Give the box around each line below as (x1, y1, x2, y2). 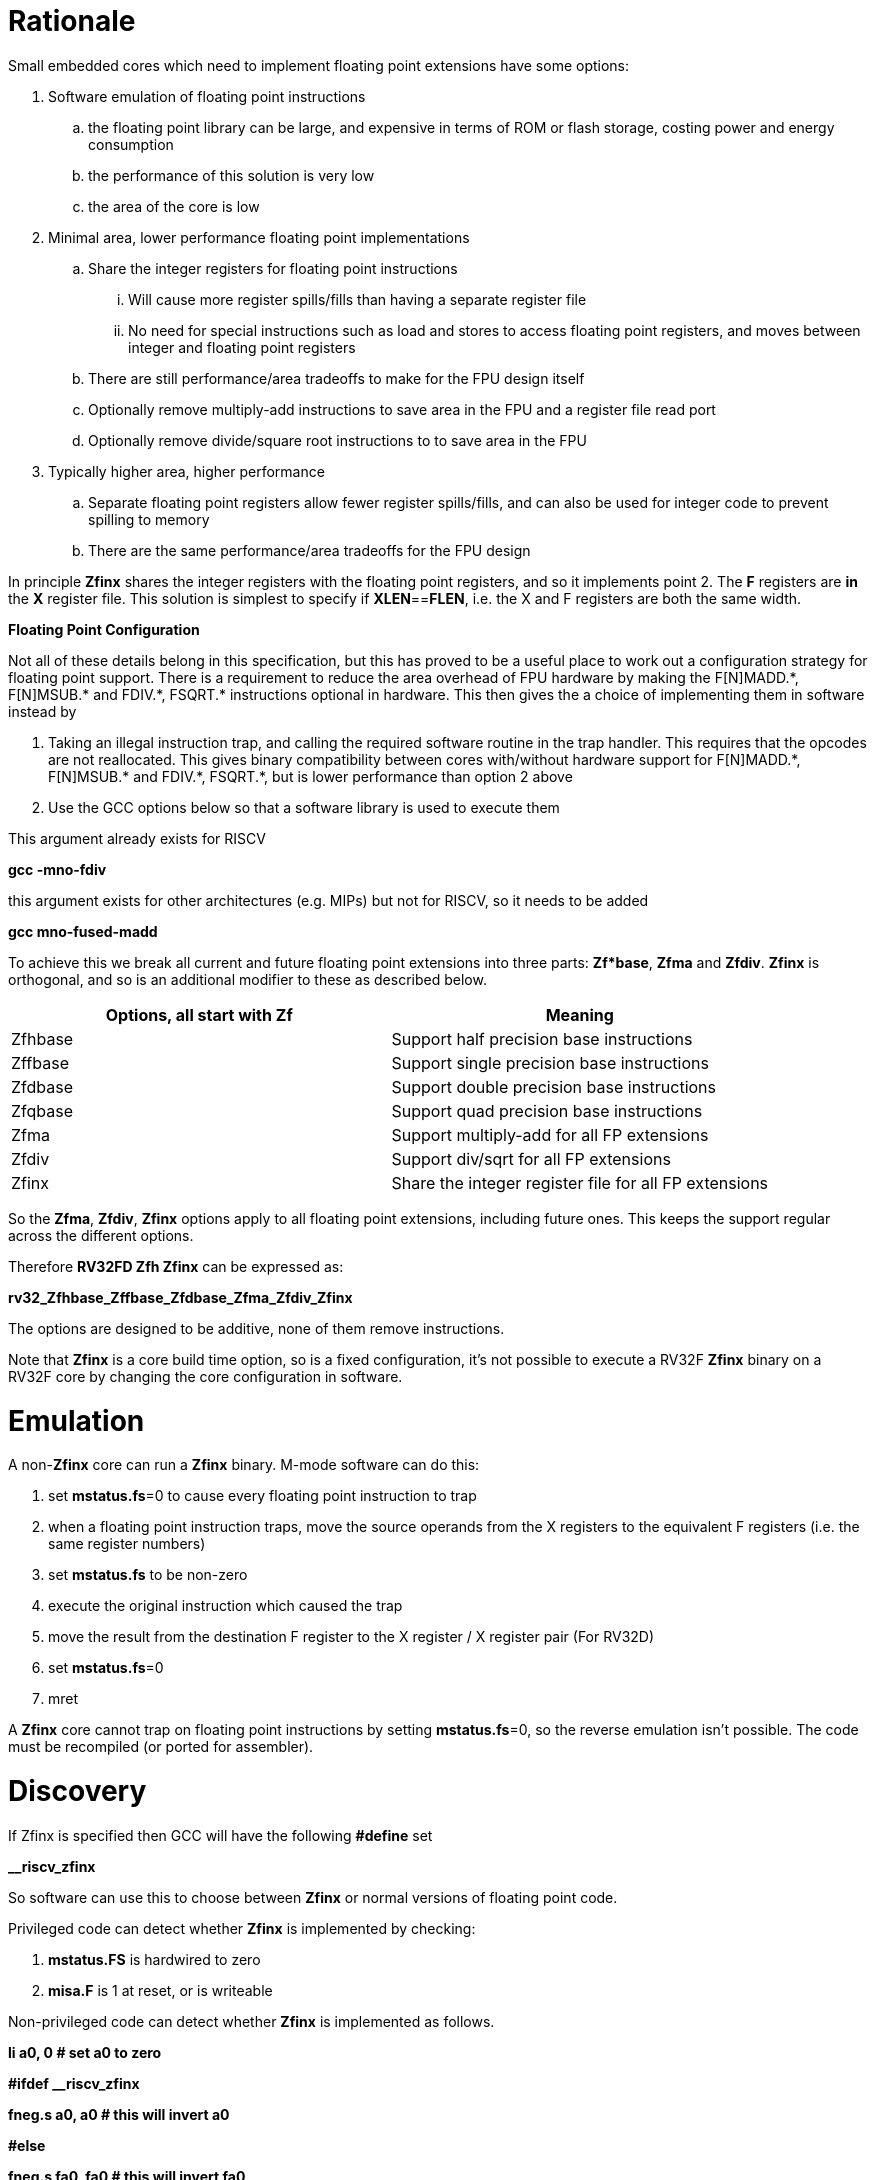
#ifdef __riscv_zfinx (8, 2074, 140, 2092)
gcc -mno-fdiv (8, 860, 107, 878)
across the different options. (8, 1226, 194, 1244)
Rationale (8, 4, 136, 38)
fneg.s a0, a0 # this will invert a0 (8, 2105, 230, 2123)
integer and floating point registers (128, 338, 356, 356)
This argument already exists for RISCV (8, 829, 266, 847)
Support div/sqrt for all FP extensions (391, 1148, 671, 1169)
